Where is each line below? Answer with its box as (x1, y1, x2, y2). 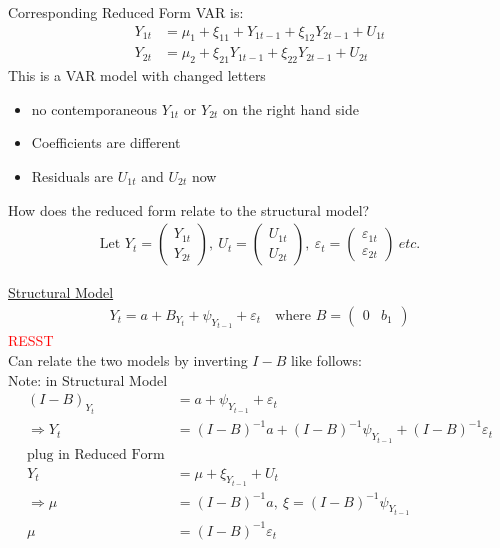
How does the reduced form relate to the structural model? (8, 199, 370, 220)
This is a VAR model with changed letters (8, 65, 266, 86)
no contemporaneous (31, 98, 158, 119)
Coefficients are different (31, 132, 181, 153)
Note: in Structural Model (8, 369, 168, 390)
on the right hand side (223, 98, 359, 119)
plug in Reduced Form (27, 447, 165, 462)
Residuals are (31, 166, 114, 187)
